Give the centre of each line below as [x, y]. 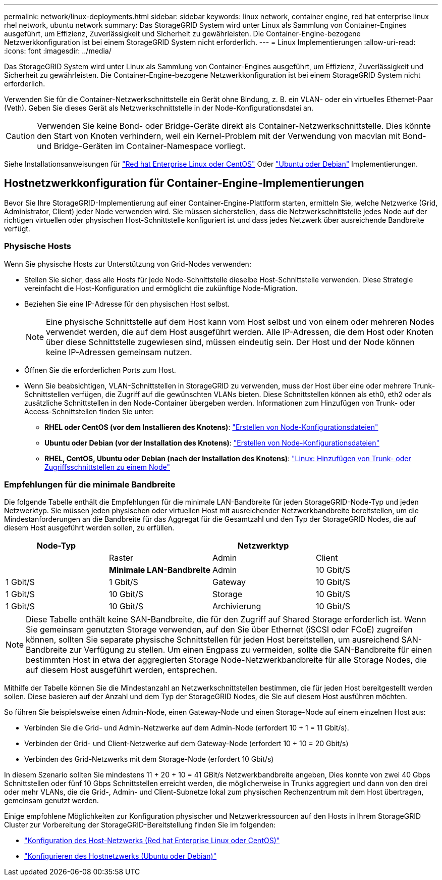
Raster [121, 558]
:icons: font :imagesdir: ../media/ [58, 51]
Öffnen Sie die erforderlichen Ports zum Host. [100, 370]
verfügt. [17, 228]
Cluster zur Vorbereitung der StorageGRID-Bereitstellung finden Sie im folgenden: [140, 825]
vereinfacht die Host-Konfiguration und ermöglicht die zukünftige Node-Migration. [161, 288]
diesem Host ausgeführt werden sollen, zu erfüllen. [89, 528]
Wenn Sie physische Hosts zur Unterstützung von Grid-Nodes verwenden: [128, 264]
